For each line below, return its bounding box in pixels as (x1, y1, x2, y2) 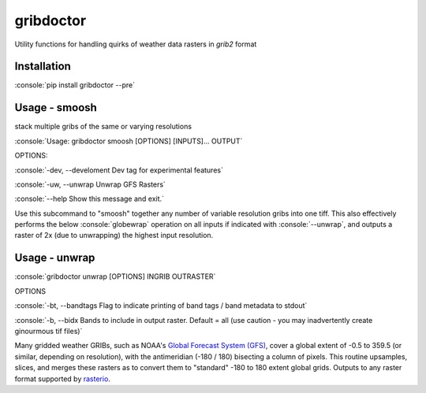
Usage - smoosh (14, 101, 98, 114)
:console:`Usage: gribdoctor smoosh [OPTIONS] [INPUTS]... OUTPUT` (14, 136, 243, 146)
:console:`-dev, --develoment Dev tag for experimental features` (14, 165, 224, 175)
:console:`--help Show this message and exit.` (14, 194, 165, 204)
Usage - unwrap (14, 251, 95, 265)
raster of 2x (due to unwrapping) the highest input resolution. (14, 231, 214, 240)
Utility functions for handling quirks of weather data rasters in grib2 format (14, 39, 257, 49)
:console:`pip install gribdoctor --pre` (14, 80, 136, 90)
